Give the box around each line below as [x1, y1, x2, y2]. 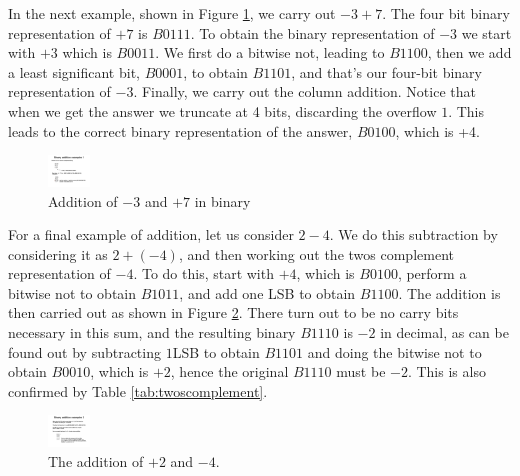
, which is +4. [395, 120, 481, 141]
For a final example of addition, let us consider [8, 224, 294, 245]
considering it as [8, 243, 108, 264]
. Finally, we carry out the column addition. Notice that [133, 81, 476, 102]
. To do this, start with [133, 263, 274, 284]
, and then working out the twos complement [178, 243, 454, 264]
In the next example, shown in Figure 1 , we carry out [8, 3, 336, 23]
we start [461, 22, 512, 43]
